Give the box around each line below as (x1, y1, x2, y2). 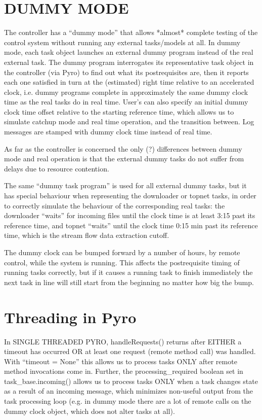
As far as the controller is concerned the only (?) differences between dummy (4, 143, 242, 154)
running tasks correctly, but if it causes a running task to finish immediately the (4, 267, 253, 277)
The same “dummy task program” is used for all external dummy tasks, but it (4, 180, 247, 191)
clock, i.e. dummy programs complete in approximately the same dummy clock (4, 86, 248, 97)
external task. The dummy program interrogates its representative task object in (4, 56, 254, 67)
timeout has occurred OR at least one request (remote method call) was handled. (4, 346, 256, 357)
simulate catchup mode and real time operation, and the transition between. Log (4, 116, 254, 127)
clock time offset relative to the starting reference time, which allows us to (4, 106, 234, 117)
